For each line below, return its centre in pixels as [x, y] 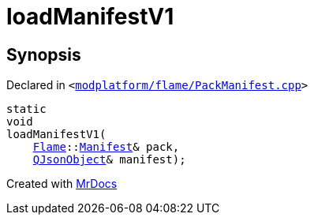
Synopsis [44, 54]
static [26, 109]
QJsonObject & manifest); [109, 160]
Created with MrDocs [62, 184]
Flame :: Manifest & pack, [106, 147]
